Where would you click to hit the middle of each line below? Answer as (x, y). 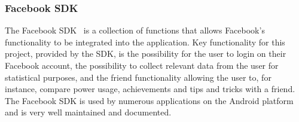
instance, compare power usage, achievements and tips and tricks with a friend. (150, 89)
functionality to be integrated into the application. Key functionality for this (145, 42)
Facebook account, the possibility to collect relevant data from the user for (142, 65)
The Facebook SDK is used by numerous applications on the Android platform (149, 100)
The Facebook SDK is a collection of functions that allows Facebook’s (135, 30)
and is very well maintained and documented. (88, 112)
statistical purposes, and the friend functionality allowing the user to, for (138, 77)
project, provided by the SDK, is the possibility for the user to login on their (146, 54)
